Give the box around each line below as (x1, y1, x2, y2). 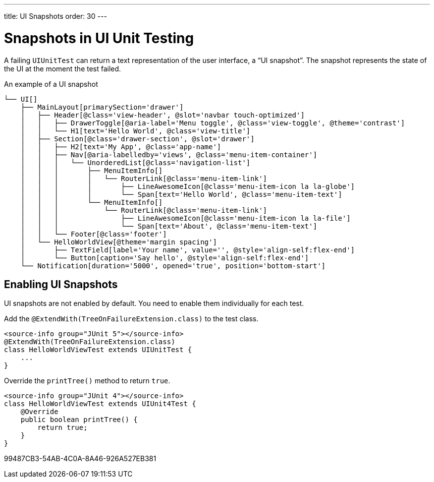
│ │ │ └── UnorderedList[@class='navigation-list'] (20, 158, 251, 167)
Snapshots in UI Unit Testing (4, 29, 194, 47)
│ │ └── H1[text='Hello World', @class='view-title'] (20, 126, 251, 135)
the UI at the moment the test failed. (4, 64, 121, 73)
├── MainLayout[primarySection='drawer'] (20, 103, 184, 111)
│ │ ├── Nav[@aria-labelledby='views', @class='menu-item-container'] (20, 150, 318, 159)
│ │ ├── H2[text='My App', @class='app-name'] (20, 142, 221, 151)
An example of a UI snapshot (4, 79, 98, 88)
